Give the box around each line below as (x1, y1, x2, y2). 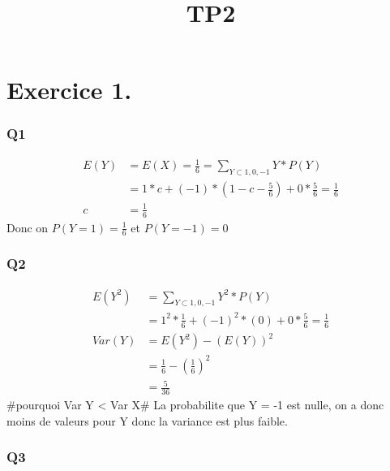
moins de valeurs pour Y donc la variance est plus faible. (6, 412, 288, 429)
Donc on (6, 218, 49, 235)
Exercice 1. (6, 73, 132, 106)
